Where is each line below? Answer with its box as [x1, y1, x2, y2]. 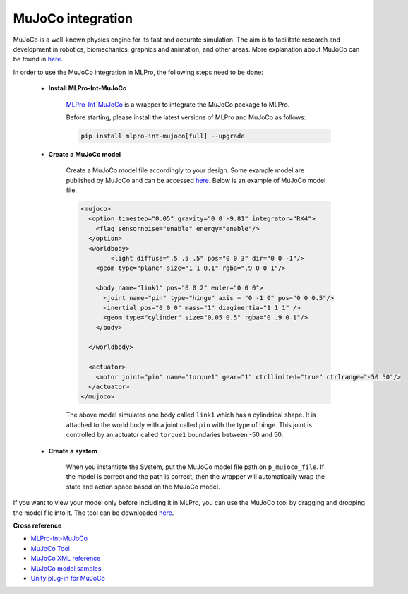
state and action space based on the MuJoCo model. [66, 482, 220, 491]
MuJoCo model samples [30, 564, 102, 572]
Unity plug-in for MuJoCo [30, 574, 105, 582]
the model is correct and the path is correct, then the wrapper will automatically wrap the [66, 473, 325, 481]
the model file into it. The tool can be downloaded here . [13, 509, 174, 517]
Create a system [48, 446, 98, 455]
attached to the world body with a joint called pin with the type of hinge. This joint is [66, 420, 313, 429]
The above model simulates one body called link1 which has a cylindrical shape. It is [66, 410, 317, 420]
